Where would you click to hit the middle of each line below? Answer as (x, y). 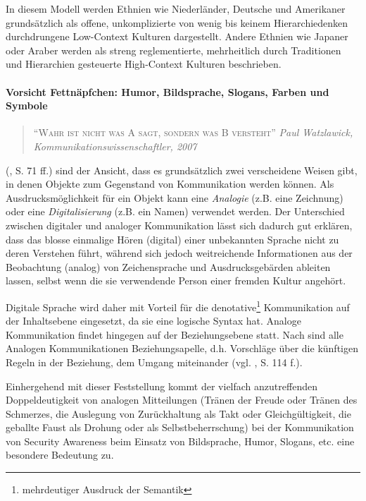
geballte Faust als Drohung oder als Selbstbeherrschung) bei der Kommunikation (180, 427)
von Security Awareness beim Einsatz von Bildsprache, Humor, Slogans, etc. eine (180, 441)
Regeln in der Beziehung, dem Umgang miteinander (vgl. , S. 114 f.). (154, 362)
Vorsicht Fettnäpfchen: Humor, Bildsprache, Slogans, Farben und (168, 91)
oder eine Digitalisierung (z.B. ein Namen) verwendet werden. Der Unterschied (175, 211)
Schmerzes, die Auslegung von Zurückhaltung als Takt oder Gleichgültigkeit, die (178, 413)
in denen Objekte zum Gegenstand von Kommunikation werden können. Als (170, 184)
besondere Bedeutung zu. (60, 455)
